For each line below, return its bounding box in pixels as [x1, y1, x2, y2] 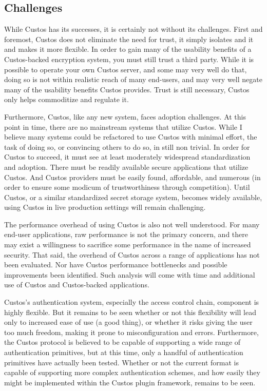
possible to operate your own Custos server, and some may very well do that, [4, 64, 247, 74]
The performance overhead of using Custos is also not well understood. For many [4, 219, 260, 229]
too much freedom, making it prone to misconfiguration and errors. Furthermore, [4, 326, 259, 337]
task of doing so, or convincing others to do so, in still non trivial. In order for [4, 141, 250, 152]
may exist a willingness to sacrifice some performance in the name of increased [4, 239, 251, 250]
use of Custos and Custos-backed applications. [4, 279, 149, 290]
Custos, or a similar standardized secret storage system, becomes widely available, [4, 191, 262, 202]
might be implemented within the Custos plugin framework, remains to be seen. [4, 377, 256, 387]
